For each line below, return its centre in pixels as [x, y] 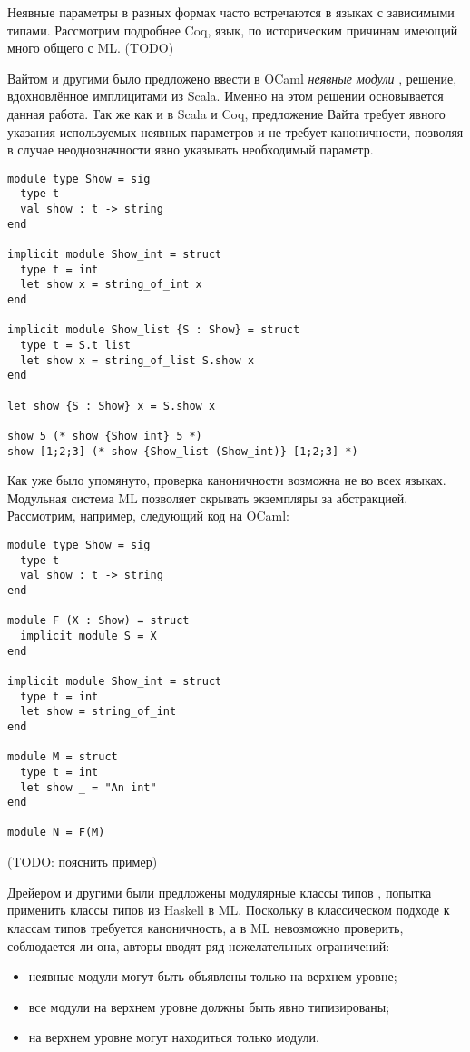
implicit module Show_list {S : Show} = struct [154, 330]
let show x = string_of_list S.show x [137, 360]
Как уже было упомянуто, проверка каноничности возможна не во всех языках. [227, 480]
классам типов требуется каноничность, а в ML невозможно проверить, [206, 927]
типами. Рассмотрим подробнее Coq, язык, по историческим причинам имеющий [233, 30]
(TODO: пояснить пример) [83, 862]
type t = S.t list [76, 345]
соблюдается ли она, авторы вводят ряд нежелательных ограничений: [199, 945]
